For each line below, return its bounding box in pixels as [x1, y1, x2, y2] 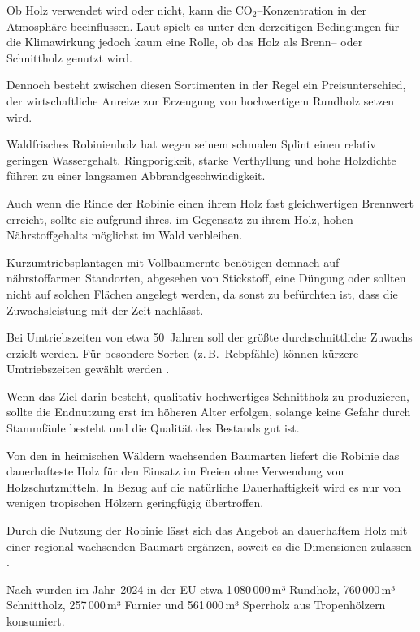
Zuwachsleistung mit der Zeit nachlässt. [6, 301, 204, 318]
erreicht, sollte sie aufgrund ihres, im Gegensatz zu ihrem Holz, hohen [6, 210, 353, 227]
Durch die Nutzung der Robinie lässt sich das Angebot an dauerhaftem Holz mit [6, 522, 408, 539]
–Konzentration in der [257, 2, 367, 18]
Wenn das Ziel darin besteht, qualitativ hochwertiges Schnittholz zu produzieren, [6, 387, 409, 404]
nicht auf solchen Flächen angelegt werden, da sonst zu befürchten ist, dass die [6, 285, 398, 302]
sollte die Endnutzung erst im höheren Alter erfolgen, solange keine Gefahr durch [6, 403, 411, 420]
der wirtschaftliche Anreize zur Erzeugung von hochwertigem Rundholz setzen [6, 92, 395, 109]
